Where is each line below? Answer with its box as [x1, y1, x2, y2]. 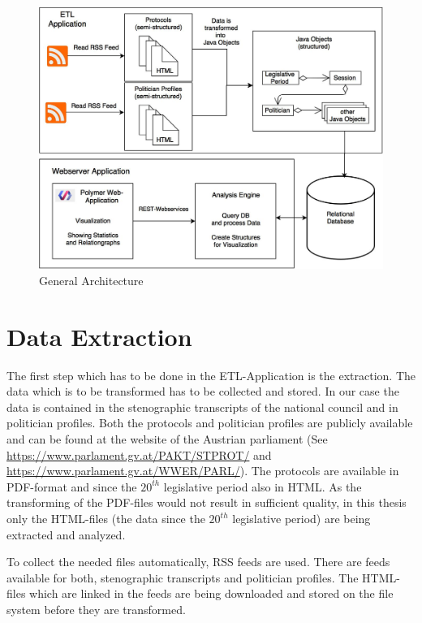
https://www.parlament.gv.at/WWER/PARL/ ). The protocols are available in [6, 462, 399, 479]
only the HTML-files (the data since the [6, 510, 205, 527]
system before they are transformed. [6, 601, 186, 617]
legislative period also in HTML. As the [163, 478, 362, 495]
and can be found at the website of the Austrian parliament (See [6, 430, 328, 448]
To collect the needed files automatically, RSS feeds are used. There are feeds [6, 553, 390, 570]
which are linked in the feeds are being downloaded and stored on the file [29, 585, 394, 602]
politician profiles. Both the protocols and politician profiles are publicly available [6, 414, 413, 431]
